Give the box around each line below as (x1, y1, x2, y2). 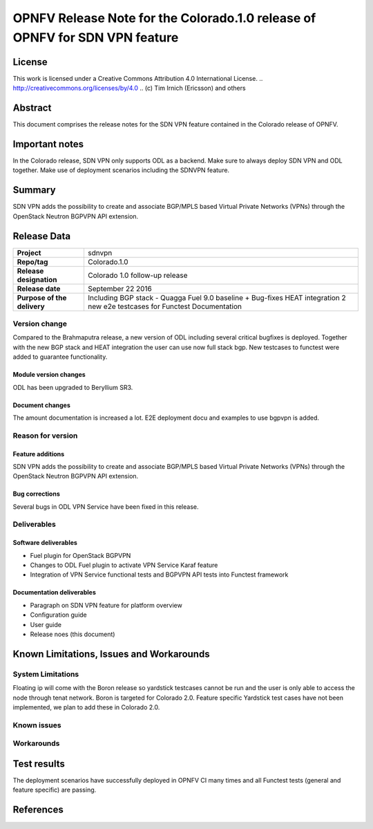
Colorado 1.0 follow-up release (87, 270, 188, 280)
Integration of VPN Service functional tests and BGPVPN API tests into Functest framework (30, 570, 289, 579)
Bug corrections (12, 490, 60, 498)
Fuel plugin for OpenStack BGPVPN (30, 551, 131, 559)
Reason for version (12, 431, 78, 440)
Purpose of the (17, 292, 67, 302)
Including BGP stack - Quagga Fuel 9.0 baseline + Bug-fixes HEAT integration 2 (87, 292, 347, 302)
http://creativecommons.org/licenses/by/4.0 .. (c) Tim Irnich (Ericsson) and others (12, 84, 246, 93)
